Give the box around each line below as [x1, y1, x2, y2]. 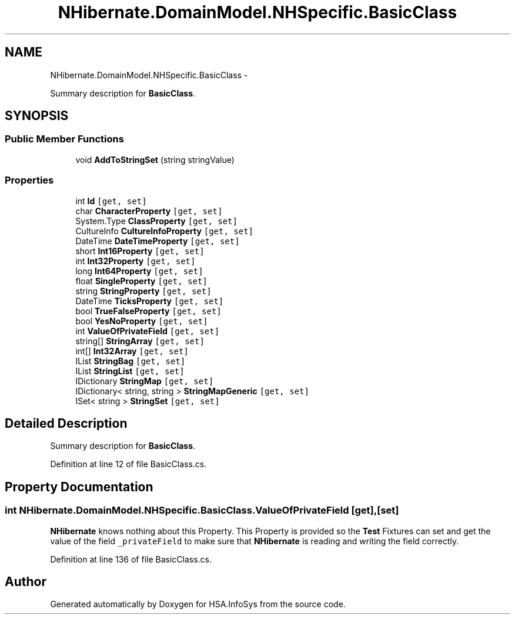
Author [5, 574, 46, 590]
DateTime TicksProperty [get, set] [75, 295, 224, 306]
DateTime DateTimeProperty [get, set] [75, 235, 240, 246]
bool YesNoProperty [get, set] [75, 315, 208, 326]
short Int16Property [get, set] [75, 245, 205, 256]
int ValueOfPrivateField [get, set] [75, 325, 220, 336]
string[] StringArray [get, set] [75, 335, 205, 346]
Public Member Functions [5, 133, 124, 145]
